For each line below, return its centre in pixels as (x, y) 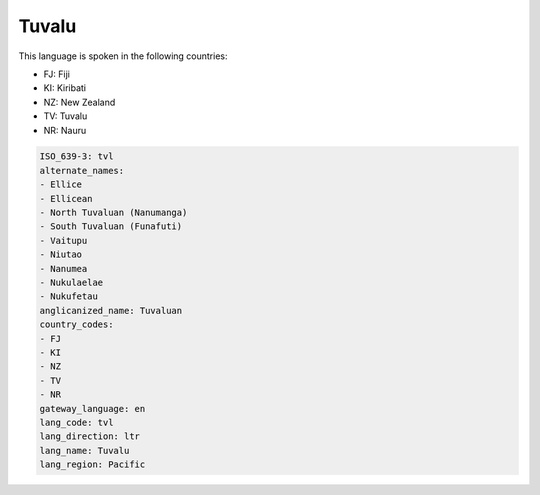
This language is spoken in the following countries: (123, 56)
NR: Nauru (65, 130)
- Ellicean (66, 198)
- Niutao (61, 254)
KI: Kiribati (65, 88)
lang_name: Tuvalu (84, 450)
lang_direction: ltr (89, 436)
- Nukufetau (69, 296)
